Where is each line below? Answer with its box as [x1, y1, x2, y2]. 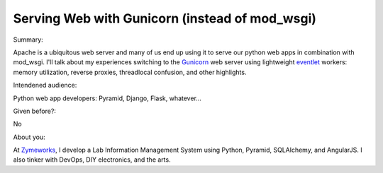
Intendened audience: [13, 81, 77, 90]
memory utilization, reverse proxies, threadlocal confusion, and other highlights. [13, 68, 247, 76]
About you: [13, 133, 45, 141]
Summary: [13, 35, 44, 44]
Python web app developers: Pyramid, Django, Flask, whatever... [13, 94, 202, 102]
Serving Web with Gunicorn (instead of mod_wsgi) [13, 11, 317, 26]
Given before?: [13, 107, 57, 115]
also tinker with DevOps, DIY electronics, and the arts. [13, 155, 171, 164]
